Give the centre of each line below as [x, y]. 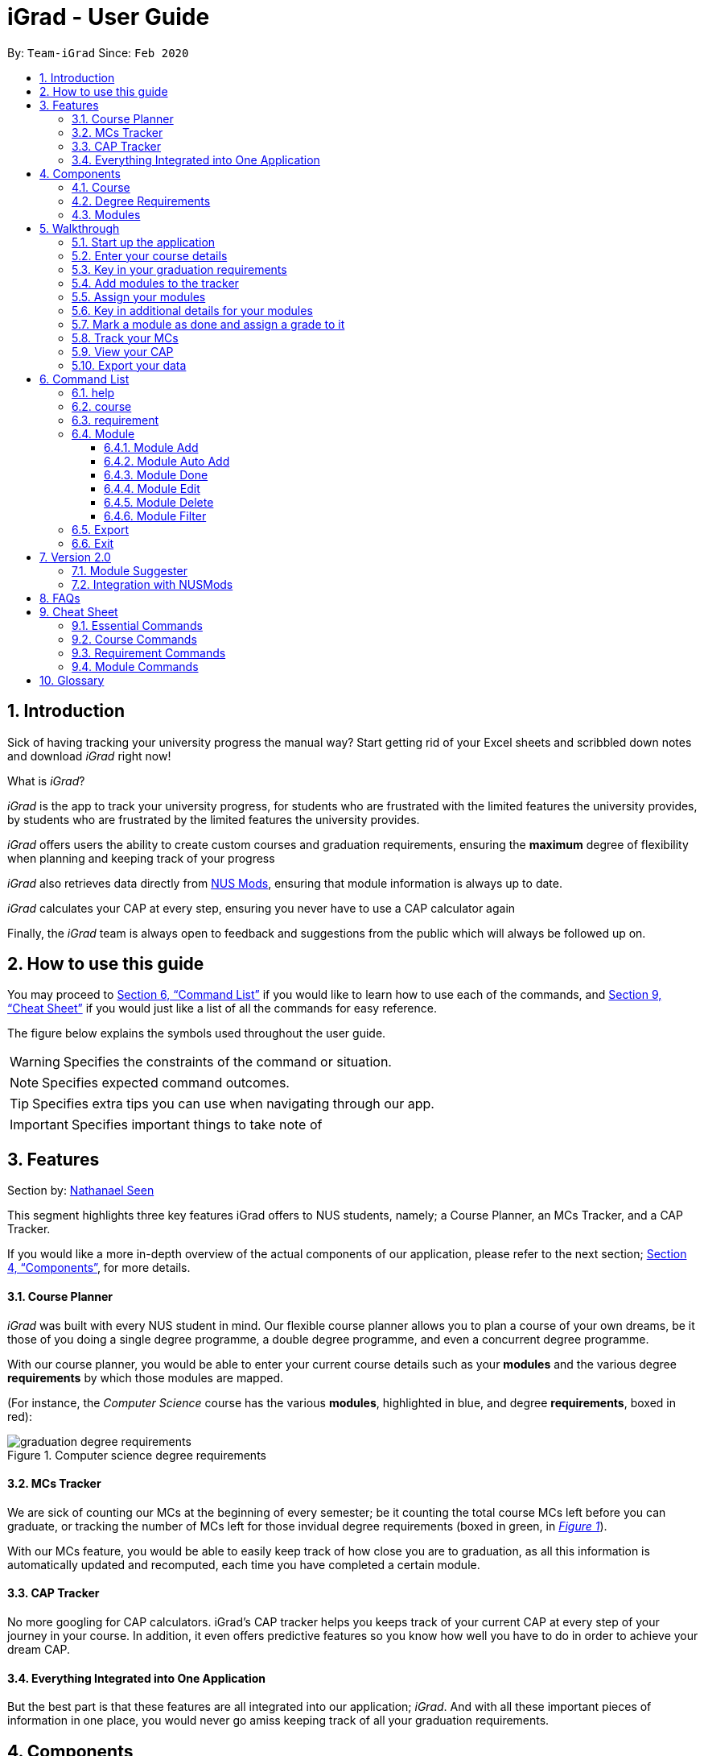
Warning [35, 1062]
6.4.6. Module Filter [155, 516]
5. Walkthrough [80, 228]
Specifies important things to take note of [197, 1125]
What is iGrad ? [46, 781]
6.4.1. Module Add [151, 447]
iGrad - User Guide [109, 17]
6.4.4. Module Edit [152, 488]
